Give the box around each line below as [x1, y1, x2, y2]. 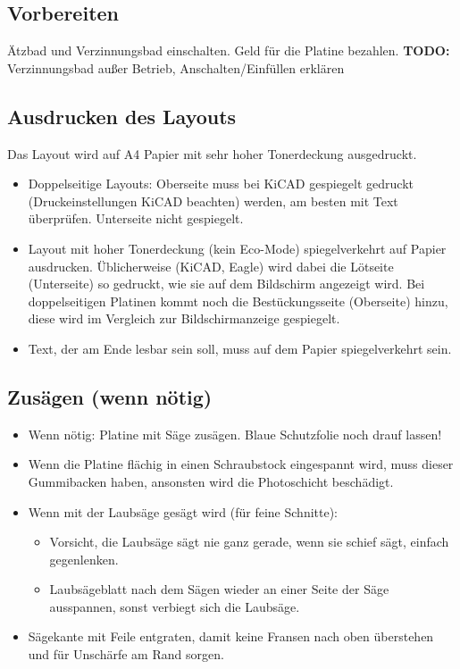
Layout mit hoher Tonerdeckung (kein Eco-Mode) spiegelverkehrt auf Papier [28, 238, 447, 257]
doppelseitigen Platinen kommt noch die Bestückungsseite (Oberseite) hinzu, [28, 291, 448, 310]
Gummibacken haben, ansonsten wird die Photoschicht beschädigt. [28, 472, 394, 490]
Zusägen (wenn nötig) [7, 382, 213, 410]
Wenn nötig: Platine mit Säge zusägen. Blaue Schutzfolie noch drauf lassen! [28, 424, 442, 443]
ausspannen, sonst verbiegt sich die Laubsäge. [49, 597, 300, 615]
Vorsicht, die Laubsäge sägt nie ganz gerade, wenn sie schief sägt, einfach [49, 532, 449, 551]
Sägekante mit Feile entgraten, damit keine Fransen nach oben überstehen [28, 627, 434, 646]
